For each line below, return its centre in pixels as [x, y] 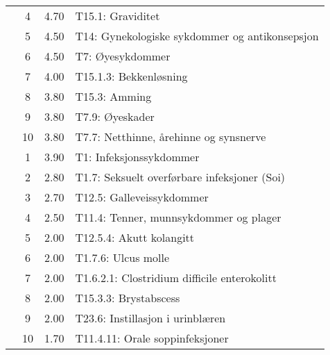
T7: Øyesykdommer [123, 56]
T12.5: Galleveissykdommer [142, 197]
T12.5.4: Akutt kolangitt [135, 237]
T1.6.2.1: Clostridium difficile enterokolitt [176, 278]
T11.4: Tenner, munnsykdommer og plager [178, 217]
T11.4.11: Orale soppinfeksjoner [152, 338]
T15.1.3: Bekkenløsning [131, 76]
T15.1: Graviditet [118, 16]
